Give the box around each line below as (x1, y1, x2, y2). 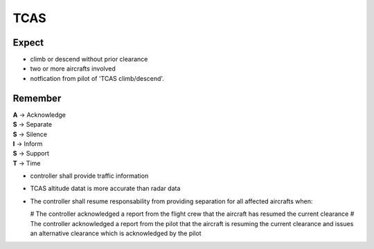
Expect (12, 37, 44, 48)
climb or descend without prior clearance (30, 55, 148, 64)
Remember (12, 92, 62, 104)
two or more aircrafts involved (30, 64, 116, 73)
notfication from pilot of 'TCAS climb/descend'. (30, 74, 164, 82)
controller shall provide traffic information (30, 172, 149, 180)
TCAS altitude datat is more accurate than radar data (30, 184, 181, 193)
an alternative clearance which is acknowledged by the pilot (30, 229, 202, 238)
